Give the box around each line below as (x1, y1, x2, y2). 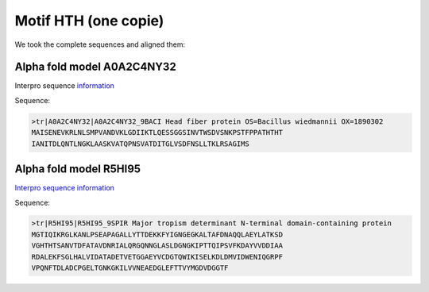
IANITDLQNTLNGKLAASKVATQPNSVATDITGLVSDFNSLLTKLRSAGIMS (31, 139, 249, 148)
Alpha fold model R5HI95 (14, 163, 141, 176)
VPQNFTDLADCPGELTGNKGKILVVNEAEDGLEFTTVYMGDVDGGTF (31, 263, 229, 273)
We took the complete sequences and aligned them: (14, 40, 186, 49)
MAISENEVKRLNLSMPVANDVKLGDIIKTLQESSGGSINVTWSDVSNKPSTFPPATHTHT (31, 128, 284, 137)
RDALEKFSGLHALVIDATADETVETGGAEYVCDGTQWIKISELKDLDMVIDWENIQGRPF (31, 252, 284, 261)
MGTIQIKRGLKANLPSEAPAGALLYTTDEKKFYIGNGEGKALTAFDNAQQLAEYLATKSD (31, 230, 284, 239)
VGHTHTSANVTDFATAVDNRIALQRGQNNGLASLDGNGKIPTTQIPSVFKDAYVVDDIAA (31, 241, 284, 250)
